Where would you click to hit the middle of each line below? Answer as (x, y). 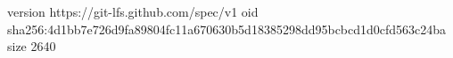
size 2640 (32, 46)
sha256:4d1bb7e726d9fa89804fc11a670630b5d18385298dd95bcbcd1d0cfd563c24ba (227, 29)
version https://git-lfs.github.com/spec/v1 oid (133, 11)
